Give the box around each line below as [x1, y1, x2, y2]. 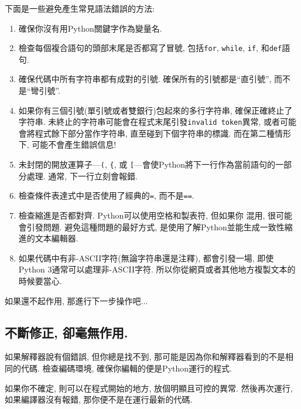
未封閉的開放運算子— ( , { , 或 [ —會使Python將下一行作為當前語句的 [18, 158, 276, 171]
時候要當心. [18, 274, 62, 287]
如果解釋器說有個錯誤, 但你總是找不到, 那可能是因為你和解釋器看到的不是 [5, 350, 286, 363]
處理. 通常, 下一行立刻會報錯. [26, 169, 138, 182]
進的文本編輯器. [18, 232, 78, 244]
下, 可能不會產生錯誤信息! [18, 138, 117, 151]
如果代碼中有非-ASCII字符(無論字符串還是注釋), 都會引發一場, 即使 [18, 251, 274, 264]
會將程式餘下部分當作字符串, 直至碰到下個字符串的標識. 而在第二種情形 [18, 127, 291, 139]
